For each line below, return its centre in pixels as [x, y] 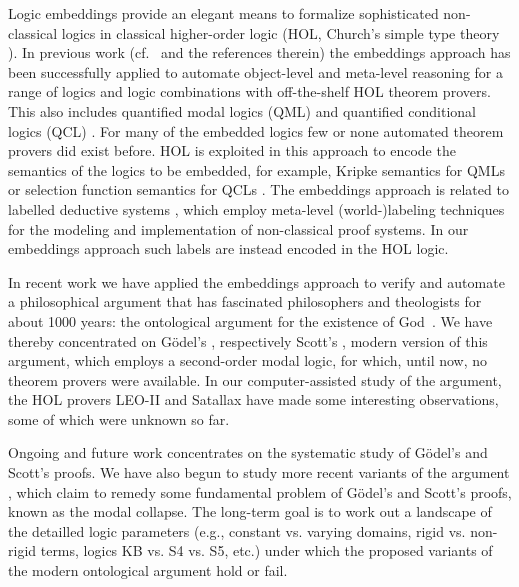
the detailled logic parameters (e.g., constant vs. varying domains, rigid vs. [237, 530]
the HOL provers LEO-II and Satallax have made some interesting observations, [253, 399]
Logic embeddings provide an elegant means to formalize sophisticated [223, 13]
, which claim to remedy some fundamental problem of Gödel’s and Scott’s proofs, [260, 491]
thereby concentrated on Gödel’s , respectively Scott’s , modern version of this [248, 340]
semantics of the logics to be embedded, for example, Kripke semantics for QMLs [256, 169]
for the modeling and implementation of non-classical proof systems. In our [238, 228]
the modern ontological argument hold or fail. [148, 570]
